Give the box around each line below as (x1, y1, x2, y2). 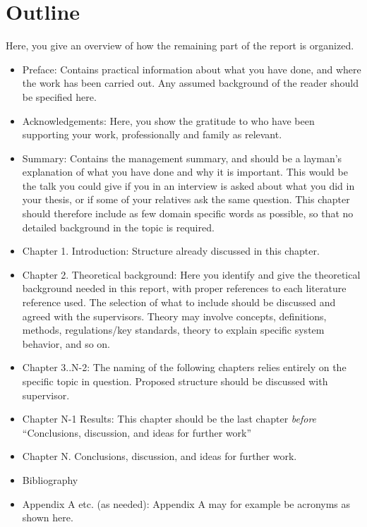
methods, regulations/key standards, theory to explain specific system (22, 322, 325, 337)
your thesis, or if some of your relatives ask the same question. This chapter (22, 192, 350, 207)
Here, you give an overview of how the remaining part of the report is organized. (6, 38, 354, 53)
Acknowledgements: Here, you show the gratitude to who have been (22, 113, 315, 128)
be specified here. (22, 89, 97, 104)
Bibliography (22, 472, 78, 487)
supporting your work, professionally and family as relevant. (22, 127, 282, 142)
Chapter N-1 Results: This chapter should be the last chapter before (22, 411, 317, 426)
